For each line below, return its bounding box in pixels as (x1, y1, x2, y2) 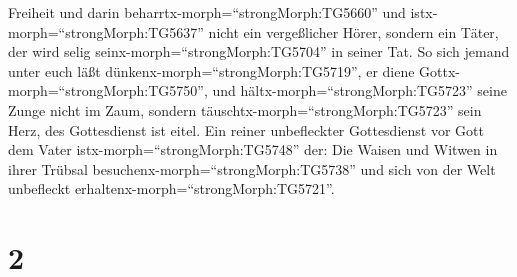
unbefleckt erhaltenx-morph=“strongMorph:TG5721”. (8, 178, 335, 199)
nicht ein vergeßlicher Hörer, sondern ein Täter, (208, 21, 499, 42)
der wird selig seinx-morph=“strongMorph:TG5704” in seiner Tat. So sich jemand (8, 41, 510, 62)
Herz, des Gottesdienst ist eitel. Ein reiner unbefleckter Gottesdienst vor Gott (8, 119, 484, 140)
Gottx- (419, 60, 461, 81)
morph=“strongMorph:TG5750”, (8, 80, 208, 101)
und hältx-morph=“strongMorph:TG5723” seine (212, 80, 507, 101)
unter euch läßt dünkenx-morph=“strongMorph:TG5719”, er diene (8, 60, 415, 81)
